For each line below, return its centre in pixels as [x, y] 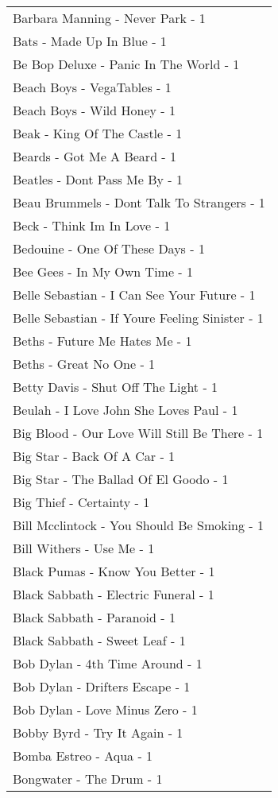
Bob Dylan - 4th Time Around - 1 [108, 663]
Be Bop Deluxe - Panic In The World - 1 [126, 64]
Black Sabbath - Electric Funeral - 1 [114, 594]
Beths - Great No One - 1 [84, 364]
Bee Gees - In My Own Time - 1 [103, 271]
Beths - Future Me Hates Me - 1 [102, 341]
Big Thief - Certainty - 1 [81, 502]
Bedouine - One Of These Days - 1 [109, 248]
